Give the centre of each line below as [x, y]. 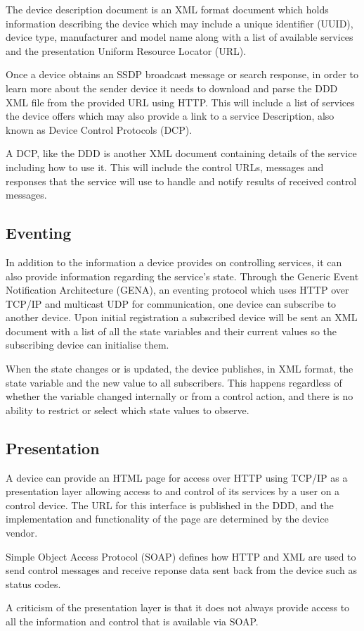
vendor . [22, 533]
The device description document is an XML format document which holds [167, 9]
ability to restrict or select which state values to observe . [128, 410]
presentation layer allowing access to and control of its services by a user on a [173, 491]
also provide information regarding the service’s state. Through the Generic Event [182, 276]
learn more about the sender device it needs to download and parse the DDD [172, 88]
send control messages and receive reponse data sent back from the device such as [182, 570]
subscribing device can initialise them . [87, 345]
